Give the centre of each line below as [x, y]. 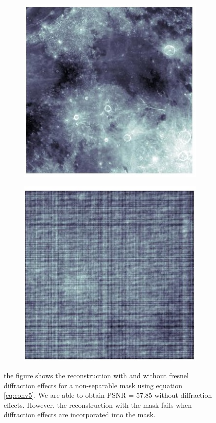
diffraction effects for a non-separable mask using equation [93, 385]
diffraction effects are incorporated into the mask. [80, 415]
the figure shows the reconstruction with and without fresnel [96, 376]
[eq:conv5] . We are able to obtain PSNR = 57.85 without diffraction [108, 395]
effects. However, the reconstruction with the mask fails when [98, 405]
